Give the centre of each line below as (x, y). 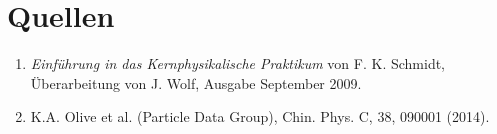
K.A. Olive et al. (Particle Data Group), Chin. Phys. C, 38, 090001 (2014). (260, 116)
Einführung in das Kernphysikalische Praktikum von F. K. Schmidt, (238, 63)
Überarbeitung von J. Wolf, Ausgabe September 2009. (196, 82)
